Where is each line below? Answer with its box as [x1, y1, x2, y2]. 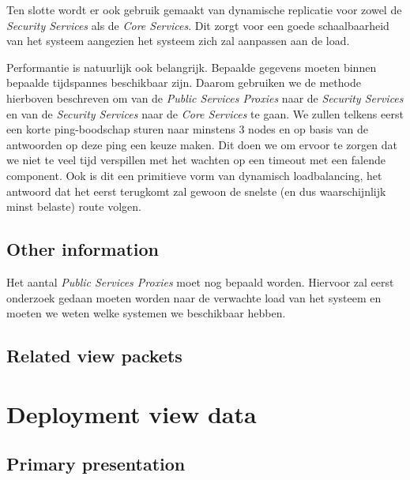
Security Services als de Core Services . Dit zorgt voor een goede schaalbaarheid [6, 17, 389, 33]
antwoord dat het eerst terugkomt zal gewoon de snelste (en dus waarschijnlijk [6, 182, 386, 199]
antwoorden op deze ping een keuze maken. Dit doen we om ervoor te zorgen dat [6, 136, 397, 152]
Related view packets [6, 343, 182, 368]
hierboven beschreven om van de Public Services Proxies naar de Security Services [6, 89, 404, 106]
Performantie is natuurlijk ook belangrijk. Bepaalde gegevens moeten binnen [6, 58, 377, 75]
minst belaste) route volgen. [6, 198, 141, 215]
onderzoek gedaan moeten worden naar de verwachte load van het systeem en [6, 289, 382, 306]
